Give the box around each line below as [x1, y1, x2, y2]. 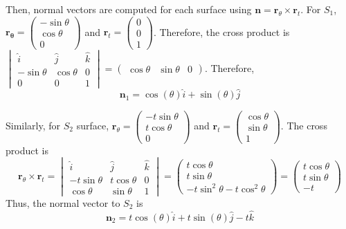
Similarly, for [6, 118, 61, 133]
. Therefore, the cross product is [153, 24, 290, 39]
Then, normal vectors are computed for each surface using [6, 2, 252, 16]
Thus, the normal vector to [6, 195, 120, 210]
